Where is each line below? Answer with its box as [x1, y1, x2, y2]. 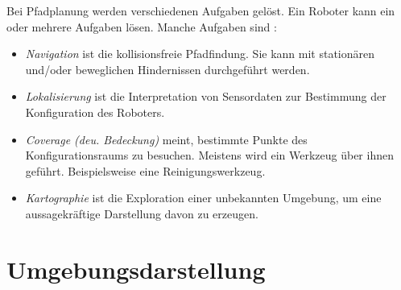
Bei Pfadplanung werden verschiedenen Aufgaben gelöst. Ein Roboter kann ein [6, 2, 395, 19]
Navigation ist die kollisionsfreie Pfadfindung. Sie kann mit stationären [25, 45, 375, 62]
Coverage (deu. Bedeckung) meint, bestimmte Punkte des [25, 130, 308, 147]
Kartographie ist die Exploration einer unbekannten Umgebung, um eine [25, 189, 382, 206]
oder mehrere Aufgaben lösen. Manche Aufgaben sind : [6, 18, 277, 35]
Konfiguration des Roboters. [25, 103, 165, 120]
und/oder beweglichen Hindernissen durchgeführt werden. [25, 60, 310, 77]
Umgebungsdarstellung [6, 252, 266, 285]
